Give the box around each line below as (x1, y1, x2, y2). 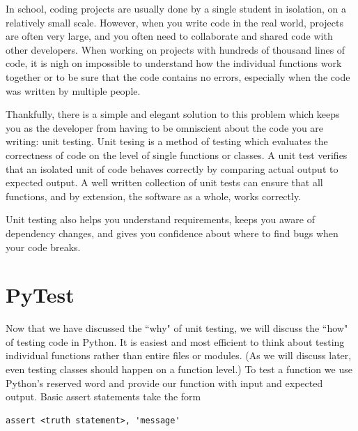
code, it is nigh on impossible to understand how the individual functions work (6, 56, 342, 70)
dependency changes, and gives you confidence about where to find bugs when (6, 225, 338, 240)
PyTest (6, 280, 75, 309)
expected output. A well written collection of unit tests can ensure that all (6, 175, 323, 190)
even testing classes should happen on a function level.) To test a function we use (6, 362, 352, 376)
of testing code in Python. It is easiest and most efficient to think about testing (6, 334, 345, 349)
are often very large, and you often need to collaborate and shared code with (6, 29, 333, 43)
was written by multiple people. (6, 83, 141, 98)
